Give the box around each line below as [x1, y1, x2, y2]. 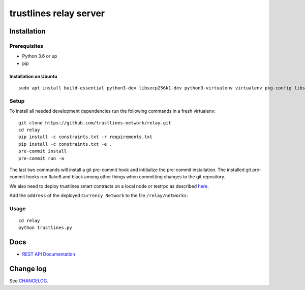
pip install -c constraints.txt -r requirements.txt [18, 134, 152, 140]
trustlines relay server [9, 8, 105, 19]
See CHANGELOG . [9, 278, 48, 284]
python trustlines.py [18, 225, 72, 231]
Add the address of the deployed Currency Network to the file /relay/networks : [9, 192, 188, 199]
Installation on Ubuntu [9, 73, 58, 79]
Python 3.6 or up [22, 53, 57, 59]
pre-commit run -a [18, 155, 65, 161]
